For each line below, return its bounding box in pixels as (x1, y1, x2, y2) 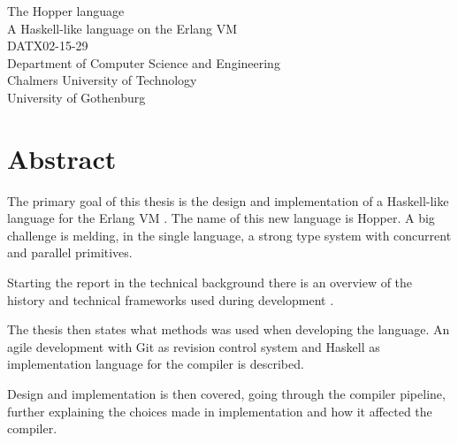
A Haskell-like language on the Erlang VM (7, 19, 238, 37)
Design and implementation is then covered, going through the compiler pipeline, (7, 385, 446, 403)
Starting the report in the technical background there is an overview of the (7, 273, 413, 292)
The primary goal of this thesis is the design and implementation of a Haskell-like (7, 191, 449, 210)
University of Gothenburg (7, 88, 146, 106)
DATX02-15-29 (7, 36, 88, 55)
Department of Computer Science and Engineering (7, 53, 280, 72)
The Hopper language (7, 2, 125, 19)
